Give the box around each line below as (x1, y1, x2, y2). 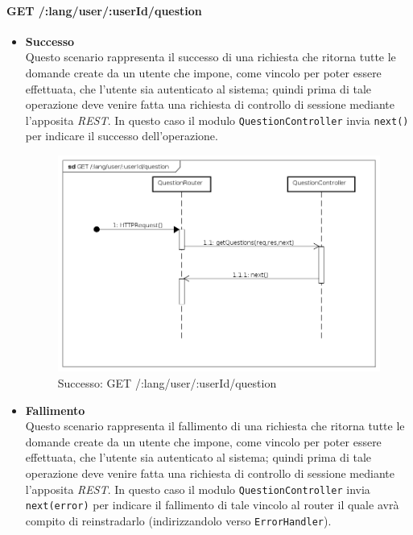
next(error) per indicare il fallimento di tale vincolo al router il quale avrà (25, 496, 399, 513)
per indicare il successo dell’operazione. (25, 127, 218, 144)
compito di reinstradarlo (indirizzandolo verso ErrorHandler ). (25, 512, 332, 529)
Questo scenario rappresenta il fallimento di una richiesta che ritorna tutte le (25, 417, 405, 434)
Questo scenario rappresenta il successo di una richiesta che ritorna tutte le (25, 48, 396, 65)
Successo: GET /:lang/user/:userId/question (57, 375, 277, 392)
